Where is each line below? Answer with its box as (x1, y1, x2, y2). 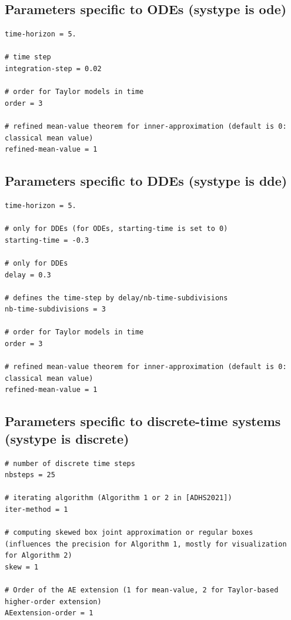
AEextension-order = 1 (5, 609, 93, 618)
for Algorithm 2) (5, 551, 72, 560)
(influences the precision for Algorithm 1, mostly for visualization (5, 539, 287, 548)
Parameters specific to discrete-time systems (5, 412, 281, 430)
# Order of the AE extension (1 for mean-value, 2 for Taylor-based (5, 586, 279, 595)
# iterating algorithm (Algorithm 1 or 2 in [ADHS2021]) (5, 494, 232, 502)
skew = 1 (5, 562, 39, 571)
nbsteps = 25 (5, 471, 55, 480)
